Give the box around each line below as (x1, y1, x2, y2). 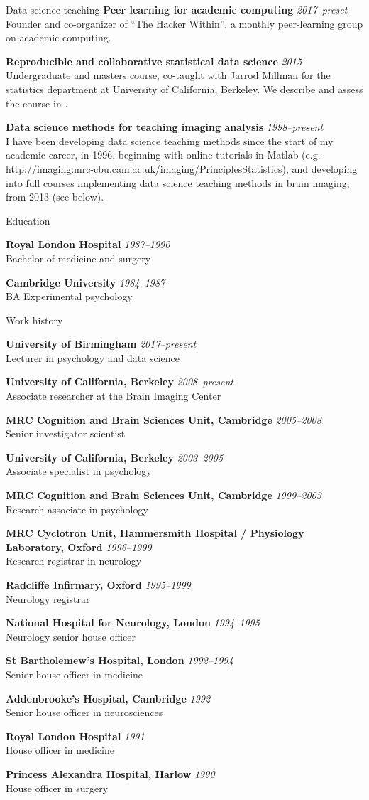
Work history (6, 312, 63, 327)
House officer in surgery (6, 780, 109, 795)
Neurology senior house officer (6, 629, 136, 644)
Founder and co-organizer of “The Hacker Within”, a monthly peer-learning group (6, 16, 363, 31)
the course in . (6, 95, 68, 110)
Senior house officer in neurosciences (6, 705, 163, 720)
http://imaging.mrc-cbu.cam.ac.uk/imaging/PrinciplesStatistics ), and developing (6, 161, 358, 176)
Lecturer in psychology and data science (6, 350, 180, 365)
